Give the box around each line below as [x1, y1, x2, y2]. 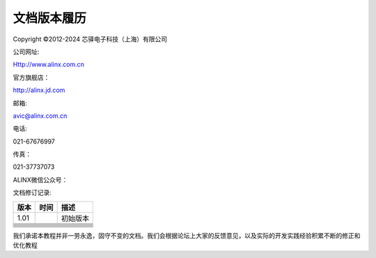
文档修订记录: [13, 188, 52, 197]
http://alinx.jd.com [13, 86, 65, 94]
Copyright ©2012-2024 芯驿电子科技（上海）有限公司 [13, 35, 168, 43]
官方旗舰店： [13, 73, 50, 82]
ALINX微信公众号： [13, 175, 68, 184]
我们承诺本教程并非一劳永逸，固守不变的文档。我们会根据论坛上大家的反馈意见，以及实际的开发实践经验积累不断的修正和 [13, 231, 361, 240]
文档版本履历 [13, 10, 87, 26]
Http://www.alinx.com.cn [13, 60, 85, 69]
